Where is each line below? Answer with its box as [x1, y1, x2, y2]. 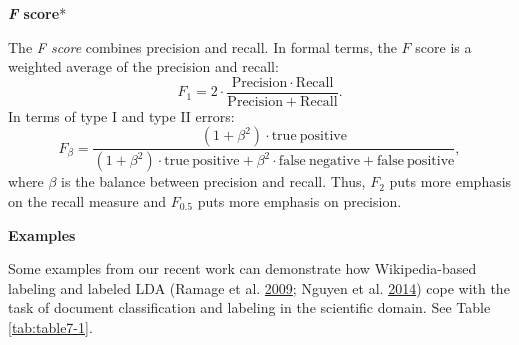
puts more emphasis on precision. [197, 190, 402, 211]
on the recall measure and [8, 190, 167, 211]
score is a [415, 36, 472, 57]
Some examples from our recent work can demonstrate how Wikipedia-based [8, 258, 477, 279]
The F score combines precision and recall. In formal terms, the [8, 36, 397, 57]
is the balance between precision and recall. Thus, [61, 171, 366, 192]
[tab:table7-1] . [8, 316, 93, 337]
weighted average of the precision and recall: [8, 56, 279, 77]
